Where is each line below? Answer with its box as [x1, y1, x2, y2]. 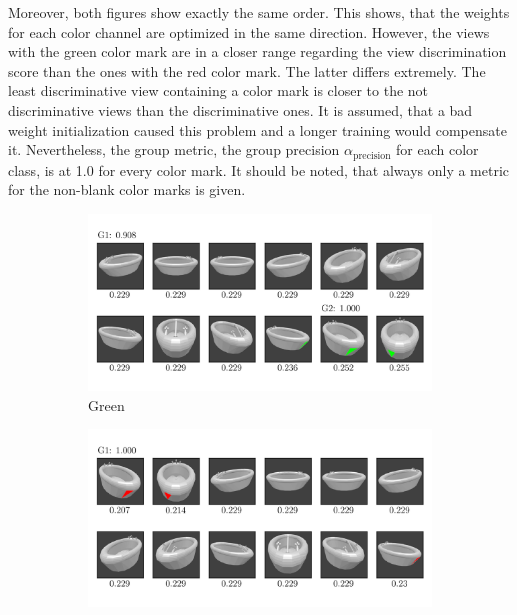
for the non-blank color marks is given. [8, 179, 246, 200]
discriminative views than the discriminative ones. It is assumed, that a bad [8, 99, 473, 120]
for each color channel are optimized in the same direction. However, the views [8, 21, 490, 42]
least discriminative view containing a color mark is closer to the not [8, 80, 429, 101]
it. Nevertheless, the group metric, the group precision [8, 139, 340, 160]
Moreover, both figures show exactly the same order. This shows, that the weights [8, 2, 510, 22]
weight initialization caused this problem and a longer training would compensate [8, 119, 507, 140]
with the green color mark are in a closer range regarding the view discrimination [8, 41, 507, 62]
